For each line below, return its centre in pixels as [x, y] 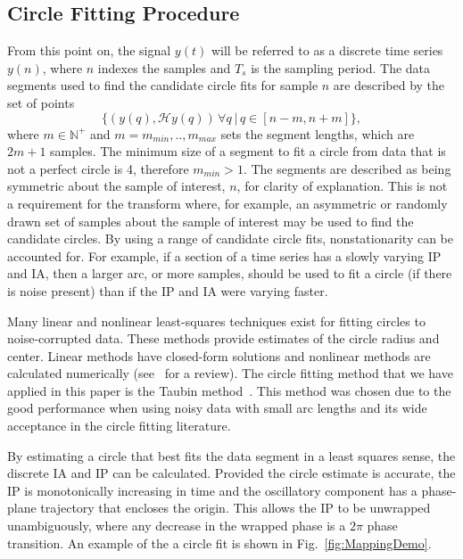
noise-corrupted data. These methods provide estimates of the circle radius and [223, 338]
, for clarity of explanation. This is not [342, 186]
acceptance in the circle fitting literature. [119, 426]
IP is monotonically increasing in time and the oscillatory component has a [212, 490]
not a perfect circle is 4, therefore [98, 168]
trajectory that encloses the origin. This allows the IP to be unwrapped [236, 508]
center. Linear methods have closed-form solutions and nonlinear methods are [219, 355]
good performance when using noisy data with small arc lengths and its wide [217, 408]
